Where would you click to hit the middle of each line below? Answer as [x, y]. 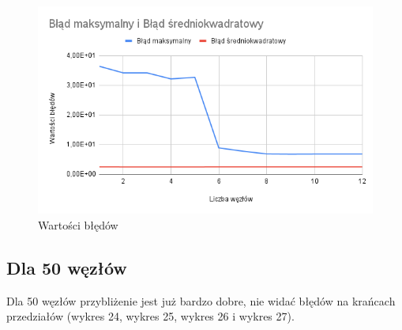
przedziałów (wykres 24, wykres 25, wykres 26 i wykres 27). [150, 316]
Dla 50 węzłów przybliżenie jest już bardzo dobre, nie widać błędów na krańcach [201, 300]
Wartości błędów [78, 224]
